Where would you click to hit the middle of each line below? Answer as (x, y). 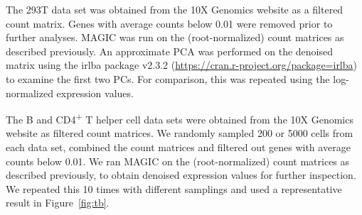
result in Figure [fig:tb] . (58, 203)
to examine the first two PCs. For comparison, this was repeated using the (168, 78)
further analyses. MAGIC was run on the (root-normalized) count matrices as (175, 37)
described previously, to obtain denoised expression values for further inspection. (181, 175)
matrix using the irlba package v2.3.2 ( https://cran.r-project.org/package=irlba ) (181, 65)
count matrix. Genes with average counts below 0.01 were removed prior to (169, 23)
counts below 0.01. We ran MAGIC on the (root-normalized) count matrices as (178, 161)
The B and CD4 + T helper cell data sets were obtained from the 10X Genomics (180, 118)
